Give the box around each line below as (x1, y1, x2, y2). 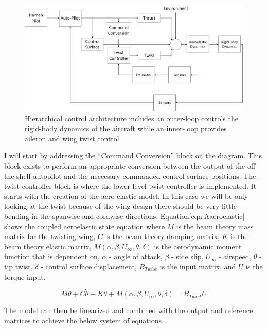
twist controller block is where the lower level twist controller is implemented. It (4, 180, 257, 191)
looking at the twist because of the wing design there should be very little (4, 200, 237, 211)
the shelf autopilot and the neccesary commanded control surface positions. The (4, 170, 256, 181)
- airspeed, (218, 251, 252, 262)
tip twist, (4, 261, 33, 271)
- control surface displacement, (41, 261, 137, 271)
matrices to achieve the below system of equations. (4, 315, 164, 325)
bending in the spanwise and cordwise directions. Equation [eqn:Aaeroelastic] (4, 211, 245, 221)
